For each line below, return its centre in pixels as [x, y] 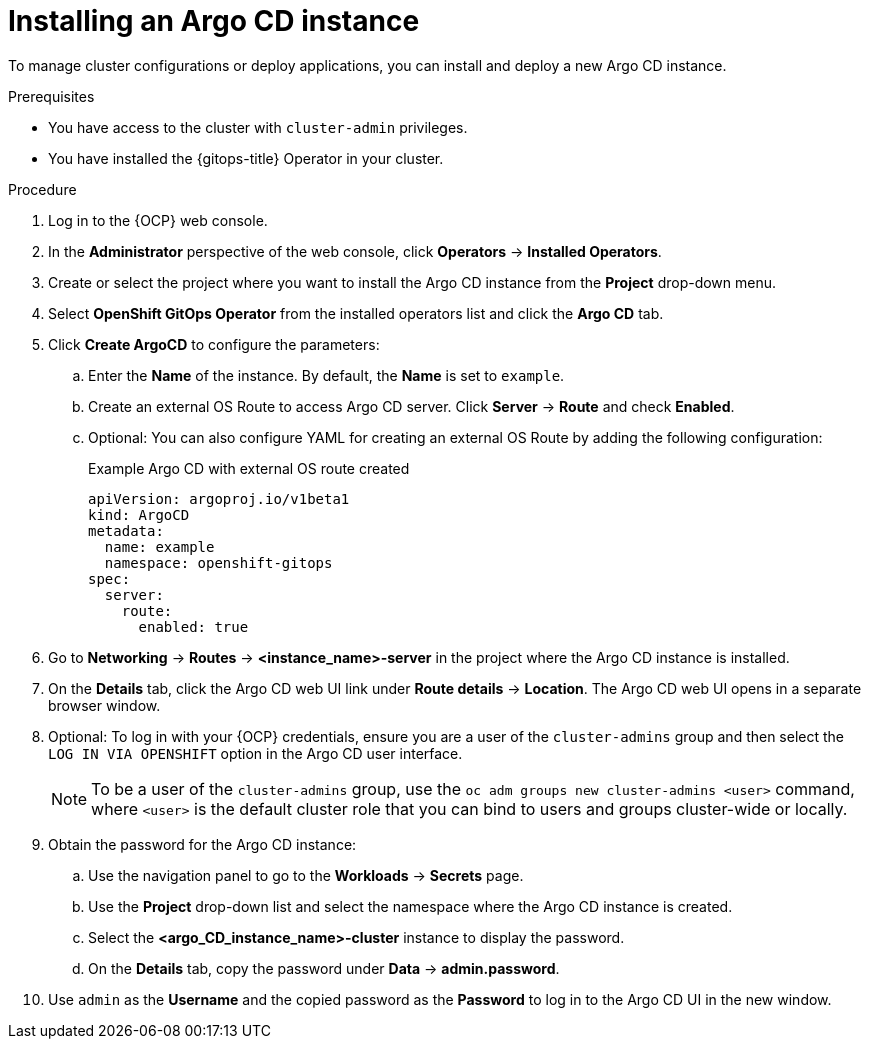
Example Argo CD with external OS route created [249, 468]
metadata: [126, 530]
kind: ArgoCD [139, 514]
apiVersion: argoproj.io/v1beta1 [219, 498]
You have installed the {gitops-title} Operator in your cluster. [246, 158]
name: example [159, 546]
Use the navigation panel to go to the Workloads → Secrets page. [306, 875]
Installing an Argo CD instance [214, 21]
